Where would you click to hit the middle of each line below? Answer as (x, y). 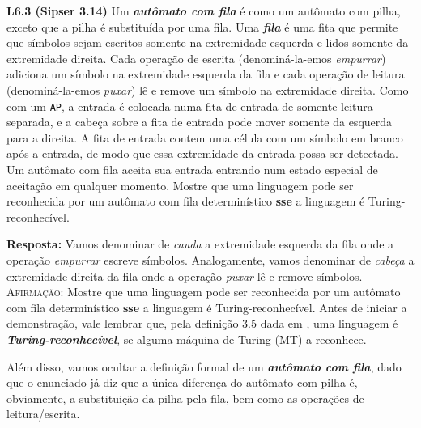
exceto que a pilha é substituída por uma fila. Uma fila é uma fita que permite (202, 26)
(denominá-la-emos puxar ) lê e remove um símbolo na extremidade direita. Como (208, 89)
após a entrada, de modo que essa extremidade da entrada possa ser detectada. (202, 153)
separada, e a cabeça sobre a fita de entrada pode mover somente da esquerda (200, 122)
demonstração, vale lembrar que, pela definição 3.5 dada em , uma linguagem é (202, 323)
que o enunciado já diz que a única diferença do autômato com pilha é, (182, 382)
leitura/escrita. (43, 414)
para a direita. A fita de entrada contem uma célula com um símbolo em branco (205, 137)
